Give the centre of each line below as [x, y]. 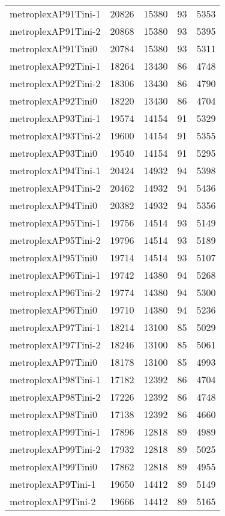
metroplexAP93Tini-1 [55, 118]
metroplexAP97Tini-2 [55, 345]
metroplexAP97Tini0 [54, 362]
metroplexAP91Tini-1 [55, 14]
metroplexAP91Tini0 [54, 48]
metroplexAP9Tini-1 [53, 484]
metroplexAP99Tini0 [54, 466]
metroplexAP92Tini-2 [55, 83]
